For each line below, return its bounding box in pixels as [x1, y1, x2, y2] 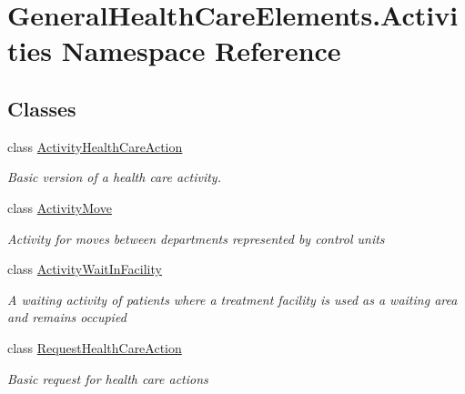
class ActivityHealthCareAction [7, 136, 183, 156]
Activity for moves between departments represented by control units [7, 228, 385, 248]
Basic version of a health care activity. [7, 167, 221, 187]
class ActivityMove [7, 197, 112, 217]
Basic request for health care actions [7, 369, 208, 388]
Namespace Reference [61, 32, 341, 69]
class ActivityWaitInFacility [7, 259, 162, 278]
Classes [7, 94, 76, 122]
